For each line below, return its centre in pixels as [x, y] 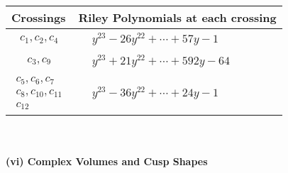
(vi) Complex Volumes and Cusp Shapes [107, 161]
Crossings [39, 17]
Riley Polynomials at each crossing [177, 17]
